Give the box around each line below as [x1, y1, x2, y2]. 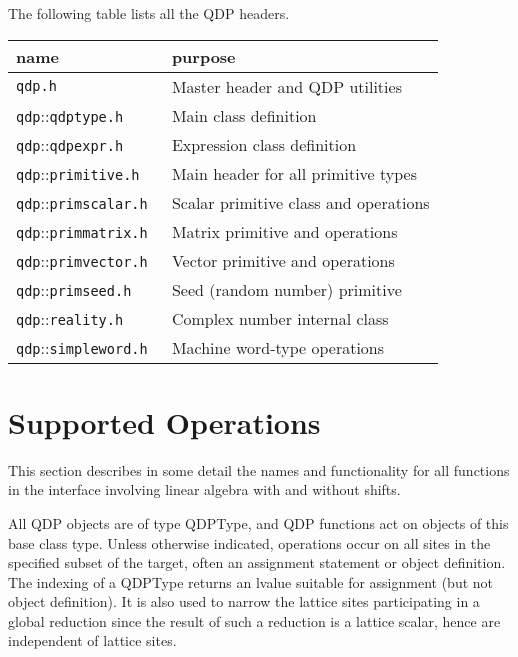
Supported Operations [8, 401, 321, 442]
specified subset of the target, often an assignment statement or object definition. [8, 552, 506, 573]
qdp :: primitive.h [16, 161, 140, 185]
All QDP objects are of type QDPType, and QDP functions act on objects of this [8, 512, 509, 533]
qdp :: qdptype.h [16, 103, 124, 127]
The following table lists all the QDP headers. [8, 3, 290, 23]
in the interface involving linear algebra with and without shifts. [8, 479, 401, 500]
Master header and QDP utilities [171, 74, 402, 98]
